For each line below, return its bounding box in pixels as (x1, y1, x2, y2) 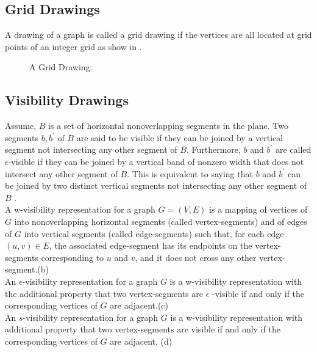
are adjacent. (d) (110, 334, 173, 347)
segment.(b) (5, 263, 49, 276)
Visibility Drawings (5, 90, 129, 109)
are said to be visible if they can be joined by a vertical (76, 131, 283, 144)
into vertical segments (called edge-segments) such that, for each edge (24, 227, 284, 240)
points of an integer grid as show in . (5, 40, 142, 53)
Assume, (5, 119, 37, 132)
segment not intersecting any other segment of (5, 143, 177, 156)
